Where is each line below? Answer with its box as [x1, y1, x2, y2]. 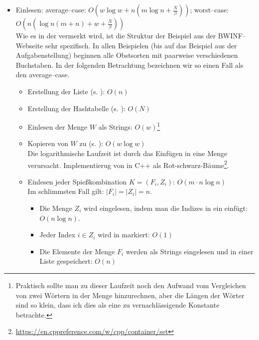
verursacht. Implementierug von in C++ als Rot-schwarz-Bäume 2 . [27, 158, 229, 170]
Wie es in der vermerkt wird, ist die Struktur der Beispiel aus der [15, 30, 216, 40]
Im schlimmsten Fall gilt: [27, 186, 104, 196]
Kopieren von [27, 138, 68, 149]
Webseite [15, 40, 43, 50]
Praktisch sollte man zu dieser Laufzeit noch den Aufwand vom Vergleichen [15, 280, 246, 290]
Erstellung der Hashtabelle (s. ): [27, 103, 126, 113]
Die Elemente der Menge [39, 246, 115, 256]
